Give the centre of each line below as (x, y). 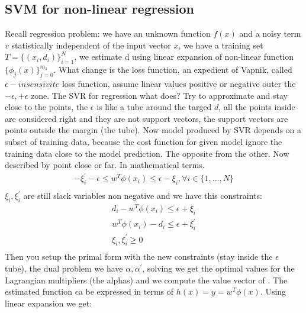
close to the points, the (46, 107)
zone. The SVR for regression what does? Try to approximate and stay (159, 95)
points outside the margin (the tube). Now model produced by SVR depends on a (153, 130)
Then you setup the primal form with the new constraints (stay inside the (139, 256)
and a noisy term (270, 33)
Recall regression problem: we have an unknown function (108, 33)
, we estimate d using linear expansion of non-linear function (184, 57)
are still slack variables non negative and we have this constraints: (143, 196)
